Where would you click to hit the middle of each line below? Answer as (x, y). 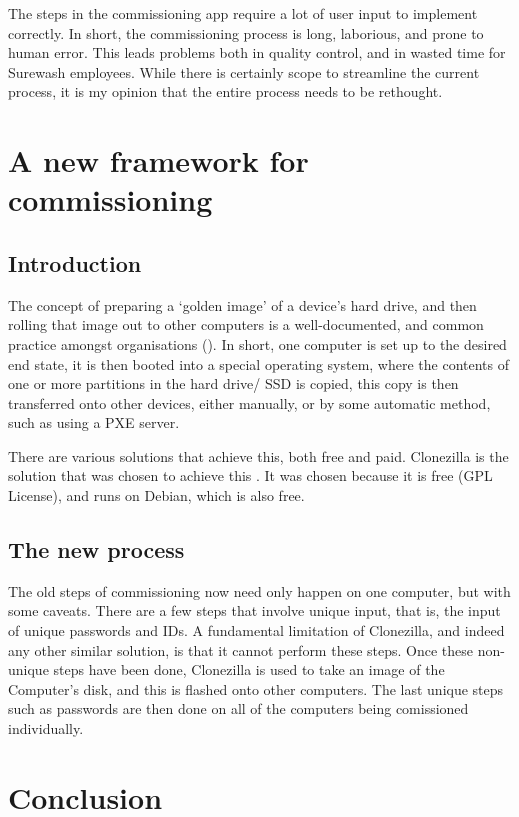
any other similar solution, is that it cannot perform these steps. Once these (241, 649)
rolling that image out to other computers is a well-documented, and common (246, 324)
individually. (46, 728)
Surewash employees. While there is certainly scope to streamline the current (244, 71)
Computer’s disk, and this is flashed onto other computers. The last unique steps (256, 688)
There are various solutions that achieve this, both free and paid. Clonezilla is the (258, 455)
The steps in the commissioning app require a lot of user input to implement (243, 13)
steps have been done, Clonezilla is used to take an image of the (249, 669)
